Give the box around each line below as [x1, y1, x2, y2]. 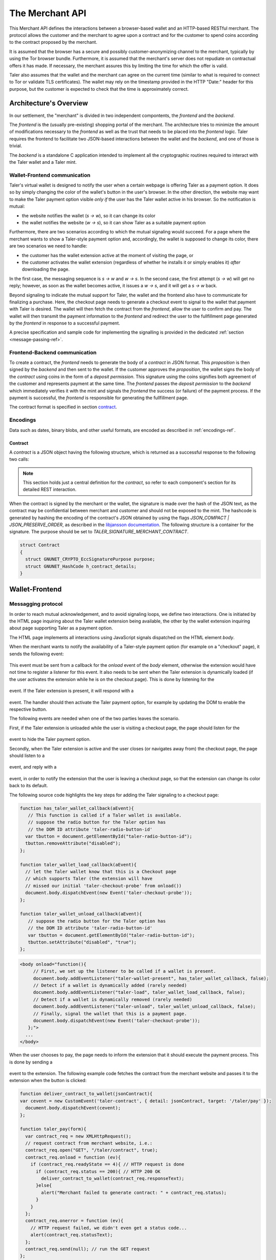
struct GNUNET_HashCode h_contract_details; [25, 563, 137, 569]
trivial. [9, 143, 22, 149]
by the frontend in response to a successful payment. [9, 320, 120, 326]
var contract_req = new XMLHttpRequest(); [25, 1133, 132, 1139]
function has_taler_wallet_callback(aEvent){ [20, 805, 134, 811]
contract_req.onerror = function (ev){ [25, 1218, 124, 1224]
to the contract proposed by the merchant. [9, 39, 98, 45]
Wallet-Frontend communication [9, 171, 90, 178]
